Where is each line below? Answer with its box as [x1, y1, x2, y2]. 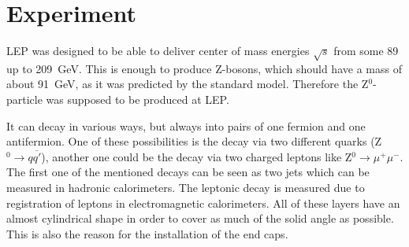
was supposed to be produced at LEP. [46, 91, 229, 108]
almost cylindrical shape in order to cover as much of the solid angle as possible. [6, 210, 394, 227]
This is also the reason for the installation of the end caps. [6, 225, 288, 241]
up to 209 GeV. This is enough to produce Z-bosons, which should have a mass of [6, 60, 402, 76]
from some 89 [333, 42, 399, 59]
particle [6, 91, 43, 108]
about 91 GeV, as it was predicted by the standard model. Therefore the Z [6, 76, 369, 92]
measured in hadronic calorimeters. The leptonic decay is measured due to [6, 179, 365, 196]
